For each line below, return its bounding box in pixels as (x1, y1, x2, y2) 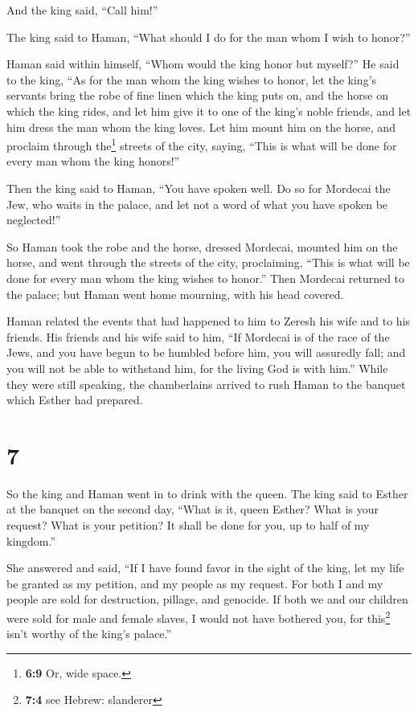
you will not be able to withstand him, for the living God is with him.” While (6, 359, 388, 376)
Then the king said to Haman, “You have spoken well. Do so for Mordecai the (6, 180, 391, 196)
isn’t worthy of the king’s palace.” (6, 625, 172, 642)
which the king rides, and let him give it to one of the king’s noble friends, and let (6, 102, 412, 119)
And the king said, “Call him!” (6, 2, 158, 18)
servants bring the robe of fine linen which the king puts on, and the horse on (6, 87, 388, 104)
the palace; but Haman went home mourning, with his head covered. (6, 285, 344, 302)
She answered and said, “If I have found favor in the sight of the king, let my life (6, 559, 404, 576)
